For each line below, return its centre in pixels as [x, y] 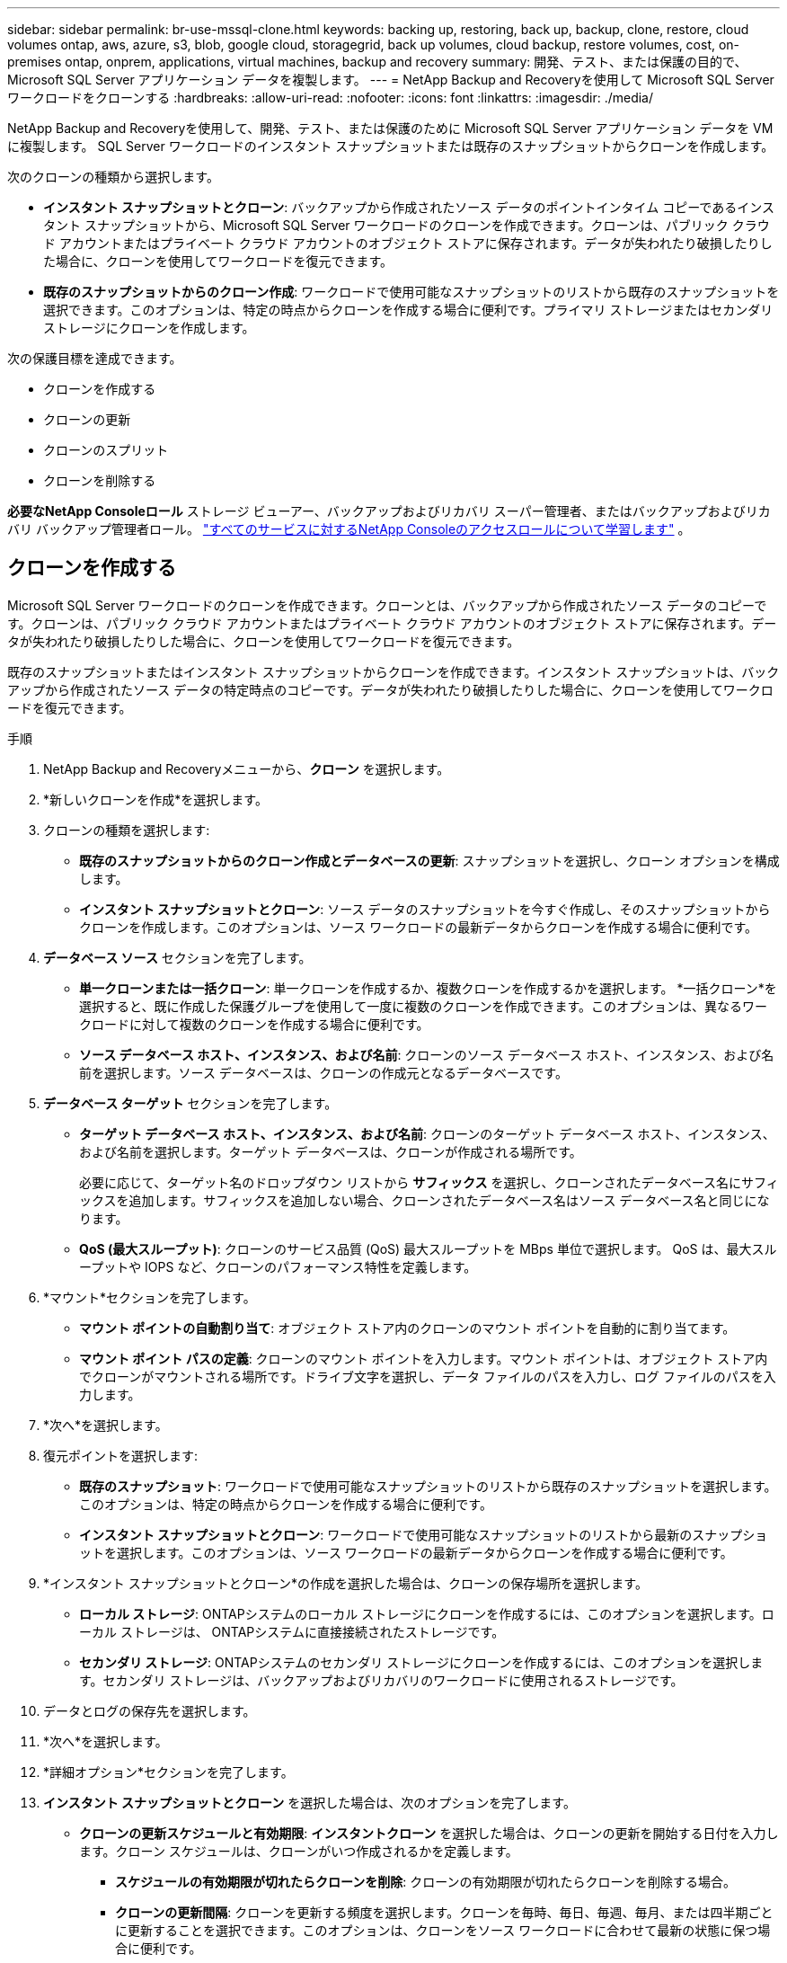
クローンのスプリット [106, 450]
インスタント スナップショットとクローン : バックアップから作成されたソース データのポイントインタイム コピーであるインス [409, 207]
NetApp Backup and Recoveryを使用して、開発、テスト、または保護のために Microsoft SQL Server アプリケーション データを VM [390, 128]
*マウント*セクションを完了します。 [150, 1297]
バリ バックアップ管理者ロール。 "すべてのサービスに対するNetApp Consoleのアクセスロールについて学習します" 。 [349, 529]
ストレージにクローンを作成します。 [149, 328]
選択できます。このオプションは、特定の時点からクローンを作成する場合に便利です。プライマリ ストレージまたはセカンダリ [408, 310]
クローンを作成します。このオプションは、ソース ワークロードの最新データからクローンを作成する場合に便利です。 [419, 927]
